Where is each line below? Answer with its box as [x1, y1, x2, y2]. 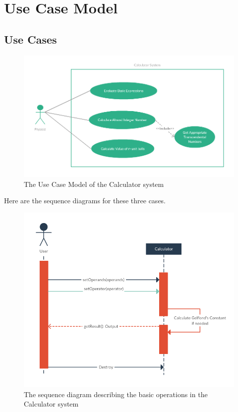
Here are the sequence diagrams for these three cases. [4, 195, 166, 206]
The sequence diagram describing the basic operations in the [24, 389, 208, 399]
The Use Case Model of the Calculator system [24, 178, 164, 189]
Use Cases [4, 31, 57, 47]
